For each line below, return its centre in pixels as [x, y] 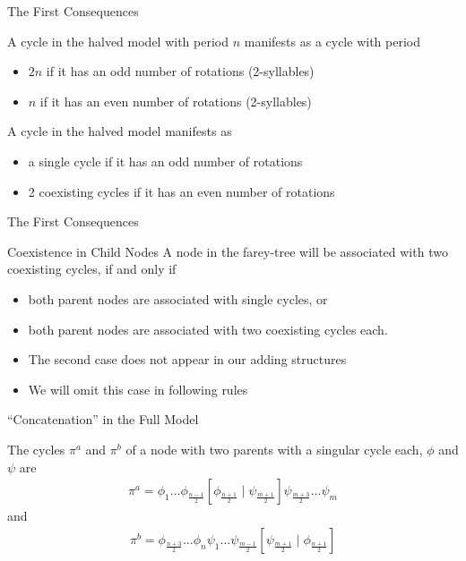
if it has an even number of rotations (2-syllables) [176, 101]
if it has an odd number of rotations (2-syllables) [180, 71]
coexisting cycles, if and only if [92, 269]
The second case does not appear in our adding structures [187, 359]
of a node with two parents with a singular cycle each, [274, 449]
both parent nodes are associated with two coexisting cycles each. [208, 329]
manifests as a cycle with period [332, 41]
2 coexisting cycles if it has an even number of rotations [181, 191]
